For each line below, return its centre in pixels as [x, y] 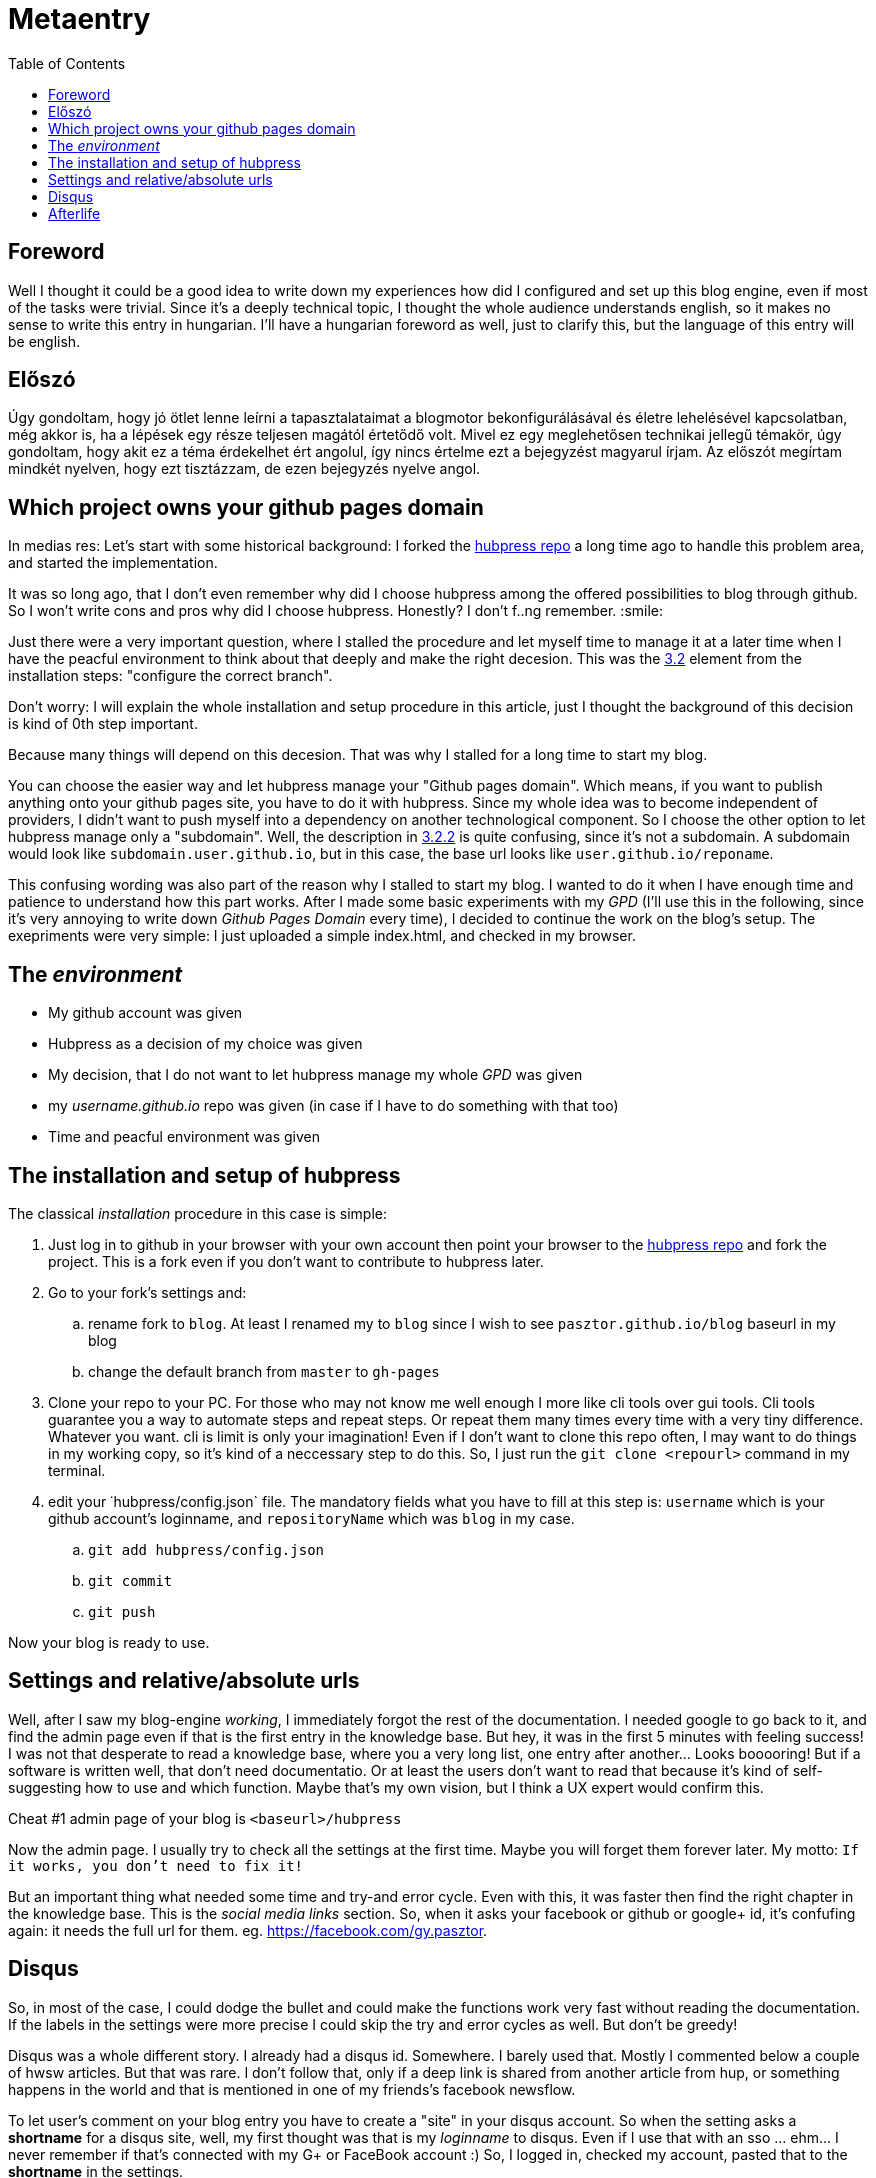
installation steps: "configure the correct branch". [170, 676]
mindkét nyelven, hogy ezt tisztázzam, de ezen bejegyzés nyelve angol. [244, 469]
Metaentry [79, 19]
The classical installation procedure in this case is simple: [197, 1213]
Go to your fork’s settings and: [147, 1292]
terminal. [77, 1470]
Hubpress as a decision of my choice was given [205, 1044]
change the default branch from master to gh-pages [264, 1371]
